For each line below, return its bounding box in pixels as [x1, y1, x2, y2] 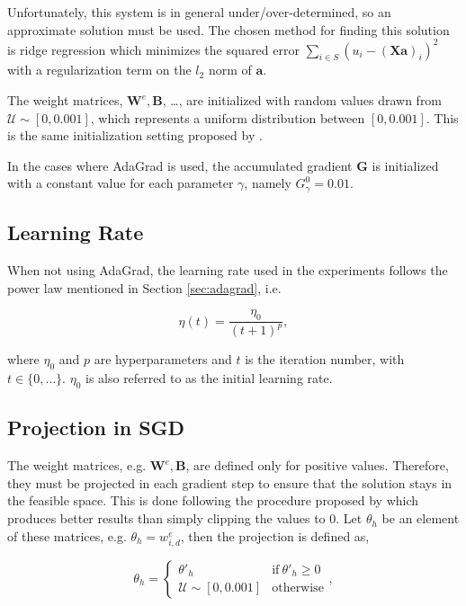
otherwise [272, 582, 324, 595]
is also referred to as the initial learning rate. [85, 369, 333, 388]
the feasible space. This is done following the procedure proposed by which [7, 491, 419, 510]
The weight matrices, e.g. [7, 456, 147, 475]
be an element [381, 509, 460, 528]
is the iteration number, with [245, 350, 405, 369]
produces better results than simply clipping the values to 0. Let [7, 509, 363, 528]
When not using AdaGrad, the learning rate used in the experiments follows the [7, 261, 448, 280]
